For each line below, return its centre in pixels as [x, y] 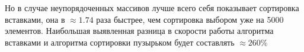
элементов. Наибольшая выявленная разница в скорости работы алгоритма [139, 31]
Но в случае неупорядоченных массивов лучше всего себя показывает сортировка [152, 8]
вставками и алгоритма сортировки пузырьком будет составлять [120, 42]
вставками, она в [35, 19]
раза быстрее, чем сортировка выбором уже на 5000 [190, 19]
